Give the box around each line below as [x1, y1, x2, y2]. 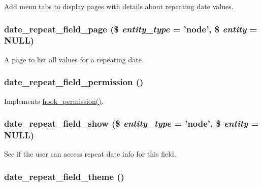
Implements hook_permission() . [4, 95, 104, 106]
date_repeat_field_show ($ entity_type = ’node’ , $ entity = [4, 117, 259, 130]
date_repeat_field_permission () [4, 76, 144, 88]
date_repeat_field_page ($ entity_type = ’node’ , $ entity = [4, 22, 257, 35]
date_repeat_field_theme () [4, 170, 124, 182]
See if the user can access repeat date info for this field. [4, 148, 176, 159]
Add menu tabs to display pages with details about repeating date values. [4, 1, 234, 11]
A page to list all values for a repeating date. [4, 54, 144, 64]
